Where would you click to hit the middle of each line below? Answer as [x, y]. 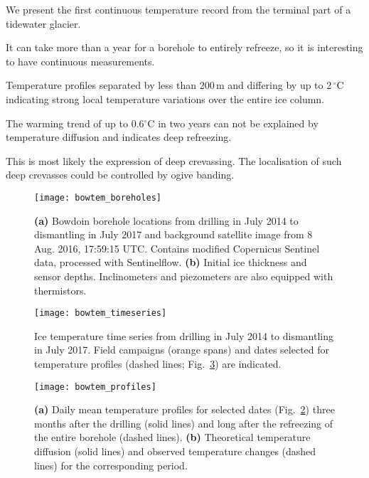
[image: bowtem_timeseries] [101, 313]
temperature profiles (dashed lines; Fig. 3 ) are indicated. [158, 363]
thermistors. [60, 290]
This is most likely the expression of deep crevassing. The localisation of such [174, 160]
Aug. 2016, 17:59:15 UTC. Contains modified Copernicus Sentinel [177, 248]
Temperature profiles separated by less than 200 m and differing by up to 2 [169, 85]
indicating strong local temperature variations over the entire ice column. [165, 99]
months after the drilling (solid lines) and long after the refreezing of [184, 423]
